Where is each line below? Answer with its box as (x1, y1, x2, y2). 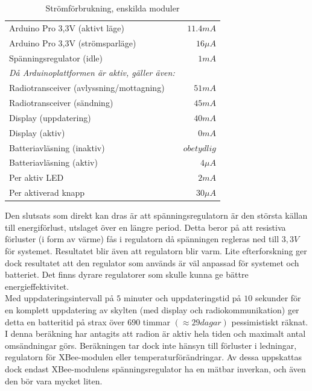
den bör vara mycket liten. (5, 374, 103, 387)
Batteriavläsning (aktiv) (9, 156, 98, 169)
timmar (142, 315, 171, 328)
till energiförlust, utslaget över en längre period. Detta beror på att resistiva (5, 221, 286, 233)
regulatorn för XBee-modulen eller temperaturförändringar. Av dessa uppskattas (5, 351, 302, 363)
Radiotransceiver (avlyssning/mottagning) (9, 81, 165, 94)
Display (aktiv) (9, 126, 65, 139)
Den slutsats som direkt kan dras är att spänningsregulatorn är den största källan (5, 209, 308, 222)
